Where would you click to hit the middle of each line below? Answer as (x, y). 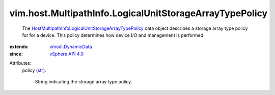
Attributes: (20, 63)
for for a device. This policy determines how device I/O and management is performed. (113, 35)
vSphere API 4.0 (67, 54)
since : (16, 54)
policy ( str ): (34, 70)
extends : (19, 47)
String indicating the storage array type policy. (84, 81)
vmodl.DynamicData (71, 47)
